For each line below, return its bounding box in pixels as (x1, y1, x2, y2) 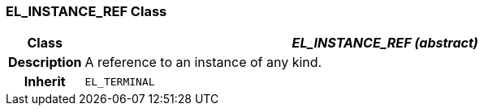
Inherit (24, 73, 66, 90)
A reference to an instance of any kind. (84, 54, 322, 71)
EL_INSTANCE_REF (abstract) (292, 35, 478, 52)
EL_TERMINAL (84, 75, 155, 88)
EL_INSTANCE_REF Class (6, 3, 167, 19)
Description (8, 54, 82, 71)
